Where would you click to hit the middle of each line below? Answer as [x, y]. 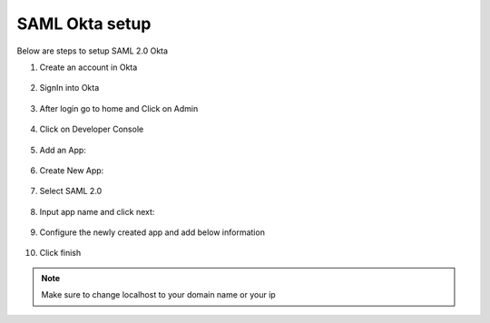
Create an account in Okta [88, 67]
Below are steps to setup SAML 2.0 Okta [92, 51]
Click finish [60, 253]
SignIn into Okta [69, 88]
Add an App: [63, 150]
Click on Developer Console [92, 129]
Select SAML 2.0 [71, 191]
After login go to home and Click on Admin [119, 108]
